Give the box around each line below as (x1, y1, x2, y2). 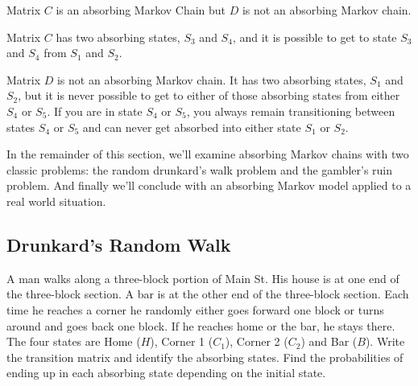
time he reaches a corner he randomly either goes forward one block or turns (6, 301, 384, 318)
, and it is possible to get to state (232, 28, 397, 45)
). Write (365, 333, 405, 350)
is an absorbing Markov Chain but (56, 2, 226, 18)
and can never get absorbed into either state (82, 118, 301, 135)
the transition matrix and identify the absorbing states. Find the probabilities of (6, 348, 404, 365)
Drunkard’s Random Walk (6, 232, 231, 257)
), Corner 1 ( (150, 333, 213, 350)
